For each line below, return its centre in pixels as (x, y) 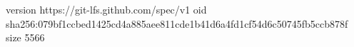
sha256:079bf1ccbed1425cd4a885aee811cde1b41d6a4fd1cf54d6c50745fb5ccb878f (177, 23)
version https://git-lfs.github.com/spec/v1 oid (106, 9)
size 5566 (25, 37)
